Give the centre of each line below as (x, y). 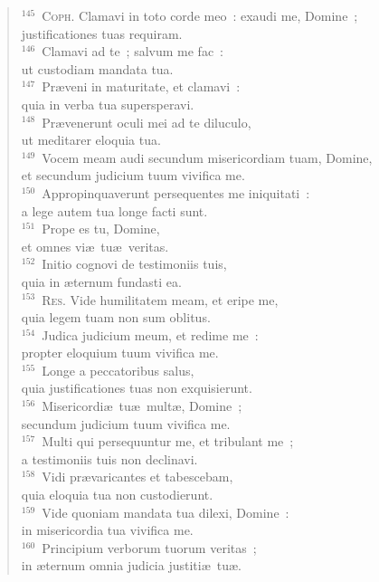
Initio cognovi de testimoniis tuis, (134, 264)
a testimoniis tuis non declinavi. (109, 458)
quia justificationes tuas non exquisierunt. (137, 388)
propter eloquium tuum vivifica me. (120, 353)
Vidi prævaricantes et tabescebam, (137, 477)
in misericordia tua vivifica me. (107, 530)
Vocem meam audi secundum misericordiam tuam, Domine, (207, 157)
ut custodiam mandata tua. (97, 68)
